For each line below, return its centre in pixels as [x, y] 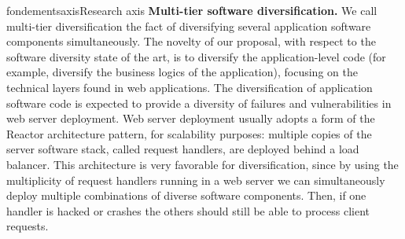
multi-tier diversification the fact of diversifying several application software [189, 26]
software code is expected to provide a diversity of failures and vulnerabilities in [199, 103]
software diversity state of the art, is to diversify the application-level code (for [196, 56]
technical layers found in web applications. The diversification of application [190, 87]
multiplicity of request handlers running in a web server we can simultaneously [196, 180]
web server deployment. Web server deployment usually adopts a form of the [191, 118]
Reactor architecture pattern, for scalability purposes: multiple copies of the [189, 133]
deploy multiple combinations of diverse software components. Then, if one [186, 195]
